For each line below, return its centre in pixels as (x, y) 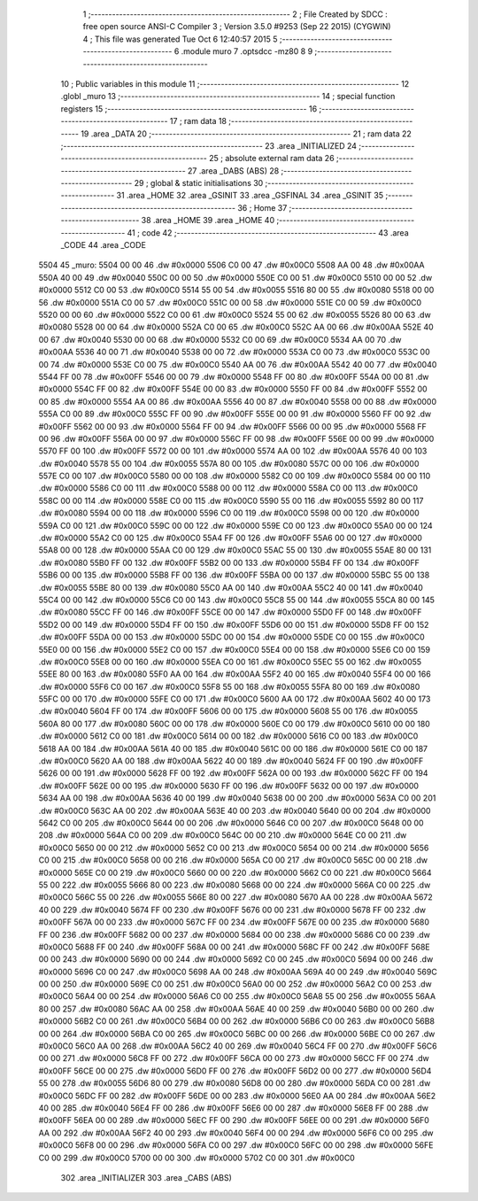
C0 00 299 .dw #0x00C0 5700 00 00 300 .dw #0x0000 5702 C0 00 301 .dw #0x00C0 (197, 1158)
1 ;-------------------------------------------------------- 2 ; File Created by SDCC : (235, 14)
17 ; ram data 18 (198, 121)
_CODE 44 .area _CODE (103, 245)
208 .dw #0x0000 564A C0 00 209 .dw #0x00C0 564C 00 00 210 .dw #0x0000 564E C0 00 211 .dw (223, 835)
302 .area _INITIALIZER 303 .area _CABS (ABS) (146, 1177)
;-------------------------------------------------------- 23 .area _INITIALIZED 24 (209, 145)
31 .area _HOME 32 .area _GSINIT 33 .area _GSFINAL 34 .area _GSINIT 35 (250, 196)
